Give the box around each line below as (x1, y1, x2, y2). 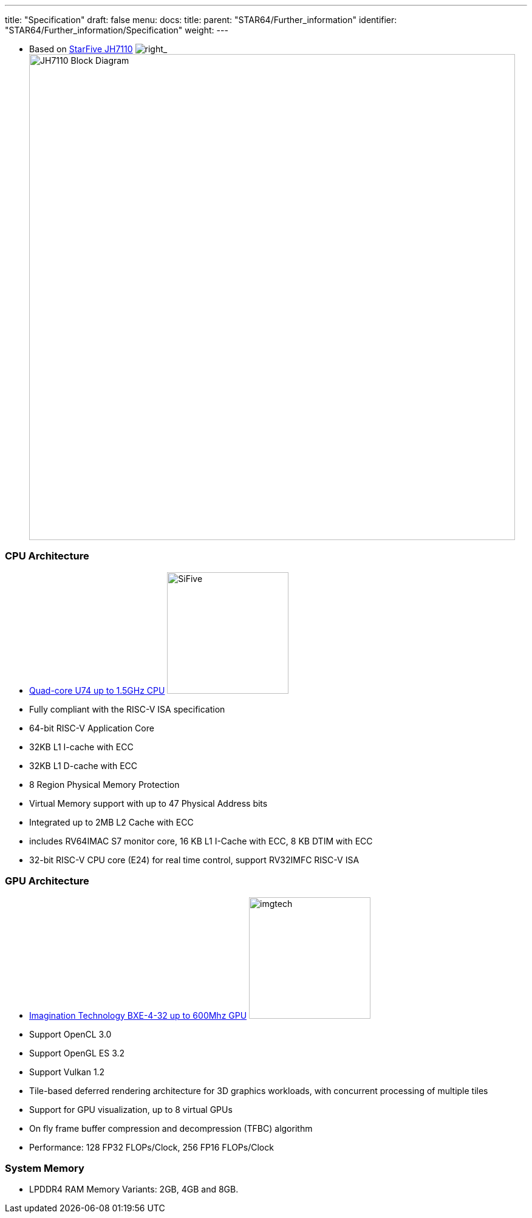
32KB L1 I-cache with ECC (29, 741, 134, 752)
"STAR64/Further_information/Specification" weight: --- (5, 25, 228, 35)
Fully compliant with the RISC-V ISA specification (29, 703, 225, 714)
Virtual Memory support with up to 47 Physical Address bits (29, 798, 268, 809)
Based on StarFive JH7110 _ (29, 44, 168, 54)
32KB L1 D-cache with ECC (29, 760, 138, 771)
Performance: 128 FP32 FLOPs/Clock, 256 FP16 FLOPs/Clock (29, 1141, 274, 1152)
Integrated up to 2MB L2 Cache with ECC (29, 816, 194, 827)
